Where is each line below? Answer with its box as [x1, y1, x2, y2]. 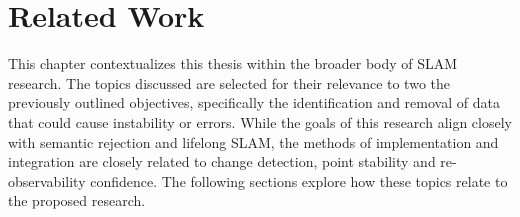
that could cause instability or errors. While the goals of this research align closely [8, 111, 512, 132]
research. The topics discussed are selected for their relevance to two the [8, 72, 450, 93]
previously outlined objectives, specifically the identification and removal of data [8, 92, 500, 113]
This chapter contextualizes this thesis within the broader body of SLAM [8, 53, 458, 74]
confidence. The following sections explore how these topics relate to [90, 170, 508, 191]
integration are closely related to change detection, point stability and [8, 151, 436, 172]
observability [8, 170, 86, 191]
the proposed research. [8, 190, 146, 211]
